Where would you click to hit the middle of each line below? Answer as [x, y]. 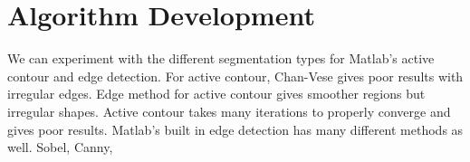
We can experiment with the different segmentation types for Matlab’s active [221, 58]
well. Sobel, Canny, [60, 147]
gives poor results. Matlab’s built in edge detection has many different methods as [235, 129]
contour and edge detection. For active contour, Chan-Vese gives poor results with [235, 76]
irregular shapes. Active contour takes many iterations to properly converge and [229, 111]
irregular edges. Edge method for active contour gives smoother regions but [216, 94]
